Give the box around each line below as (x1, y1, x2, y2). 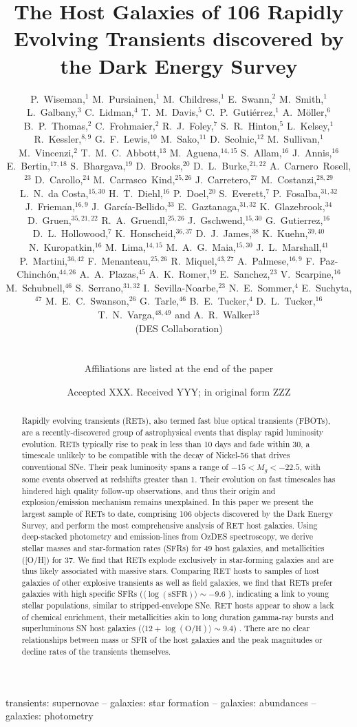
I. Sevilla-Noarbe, (143, 280, 219, 294)
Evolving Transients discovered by (14, 24, 344, 52)
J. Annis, (292, 145, 332, 159)
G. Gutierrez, (265, 212, 323, 227)
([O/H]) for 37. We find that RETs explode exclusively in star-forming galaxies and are (21, 553, 334, 565)
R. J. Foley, (162, 118, 214, 132)
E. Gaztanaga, (177, 199, 240, 214)
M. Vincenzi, (19, 145, 74, 159)
